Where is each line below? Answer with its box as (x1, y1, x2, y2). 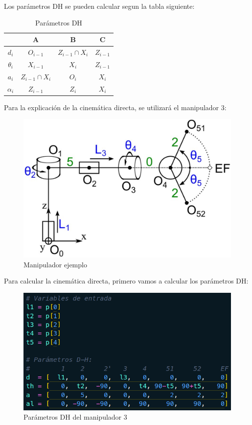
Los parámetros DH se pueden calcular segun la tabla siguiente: (4, 1, 195, 11)
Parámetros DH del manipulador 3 (23, 412, 127, 422)
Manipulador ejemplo (23, 259, 87, 269)
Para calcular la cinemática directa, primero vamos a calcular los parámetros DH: (4, 276, 249, 286)
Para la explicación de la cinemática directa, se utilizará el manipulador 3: (4, 102, 227, 112)
